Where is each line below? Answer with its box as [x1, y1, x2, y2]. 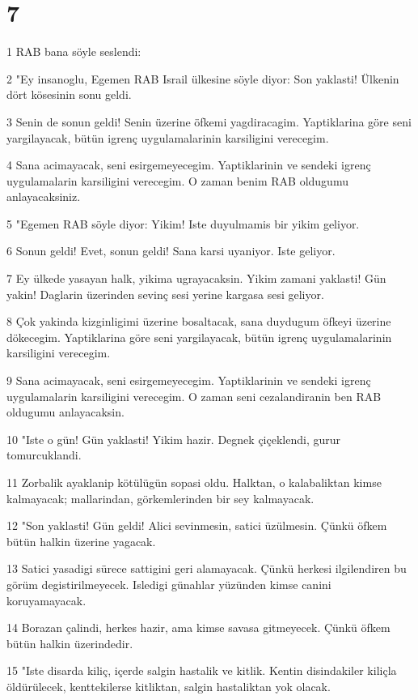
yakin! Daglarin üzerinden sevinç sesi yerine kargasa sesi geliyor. [6, 285, 324, 302]
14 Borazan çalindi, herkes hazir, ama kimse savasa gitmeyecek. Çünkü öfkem [6, 619, 391, 636]
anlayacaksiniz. [6, 188, 81, 205]
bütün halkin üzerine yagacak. [6, 532, 156, 549]
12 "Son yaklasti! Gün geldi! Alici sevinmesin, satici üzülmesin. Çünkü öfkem [6, 517, 387, 534]
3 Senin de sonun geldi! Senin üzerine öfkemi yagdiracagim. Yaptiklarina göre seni [6, 113, 412, 130]
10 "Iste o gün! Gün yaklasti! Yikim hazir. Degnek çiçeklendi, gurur [6, 430, 340, 447]
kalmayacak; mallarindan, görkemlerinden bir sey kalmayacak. [6, 489, 315, 506]
